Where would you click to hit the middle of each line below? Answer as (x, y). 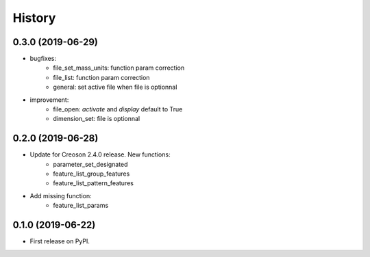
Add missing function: (61, 195)
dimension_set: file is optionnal (97, 119)
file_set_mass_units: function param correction (119, 68)
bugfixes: (43, 59)
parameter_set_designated (90, 164)
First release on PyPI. (60, 241)
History (34, 18)
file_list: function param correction (101, 77)
